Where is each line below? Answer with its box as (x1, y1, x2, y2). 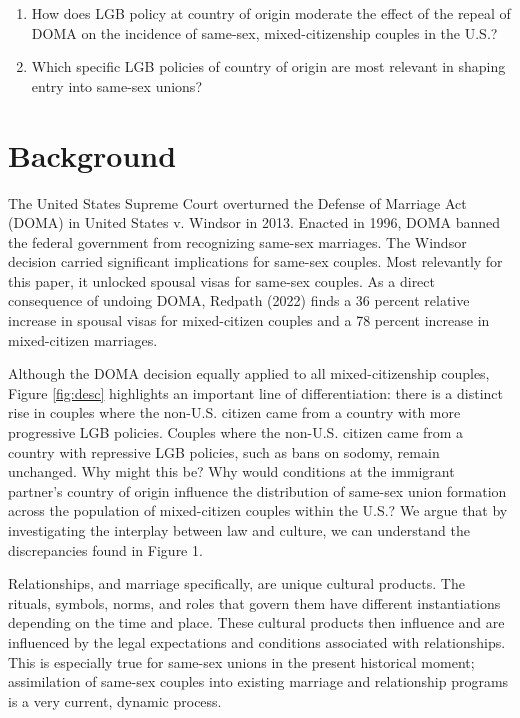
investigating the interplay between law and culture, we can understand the (8, 520, 470, 540)
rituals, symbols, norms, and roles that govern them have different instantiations (8, 592, 501, 613)
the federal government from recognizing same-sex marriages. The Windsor (8, 231, 467, 252)
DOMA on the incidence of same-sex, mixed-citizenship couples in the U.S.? (31, 22, 498, 43)
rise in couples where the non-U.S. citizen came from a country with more (8, 402, 461, 423)
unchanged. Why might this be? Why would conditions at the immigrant (8, 461, 455, 482)
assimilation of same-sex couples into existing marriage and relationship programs (8, 671, 509, 692)
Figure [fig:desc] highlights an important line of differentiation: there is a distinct (8, 382, 503, 403)
